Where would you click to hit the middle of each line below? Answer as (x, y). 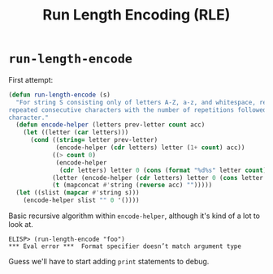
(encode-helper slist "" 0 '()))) (81, 200)
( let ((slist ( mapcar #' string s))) (78, 193)
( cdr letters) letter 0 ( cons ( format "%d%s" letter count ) (163, 170)
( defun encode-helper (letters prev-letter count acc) (110, 125)
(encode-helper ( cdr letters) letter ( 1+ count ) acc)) (150, 148)
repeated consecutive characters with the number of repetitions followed (138, 110)
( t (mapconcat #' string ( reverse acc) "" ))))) (132, 185)
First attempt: (31, 79)
